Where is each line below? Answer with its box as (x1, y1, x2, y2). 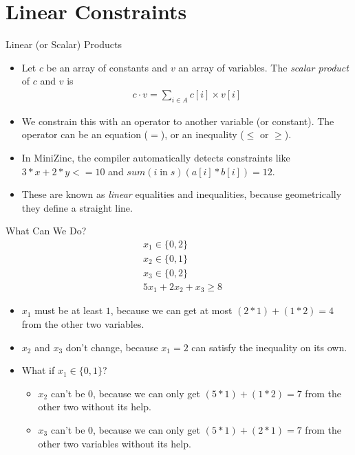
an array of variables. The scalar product (178, 60, 349, 74)
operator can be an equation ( (21, 127, 149, 142)
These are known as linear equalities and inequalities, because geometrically (21, 187, 342, 201)
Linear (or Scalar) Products (6, 37, 122, 52)
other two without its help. (38, 399, 151, 414)
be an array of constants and (46, 60, 168, 74)
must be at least (34, 303, 103, 318)
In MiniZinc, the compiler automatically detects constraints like (21, 150, 290, 164)
